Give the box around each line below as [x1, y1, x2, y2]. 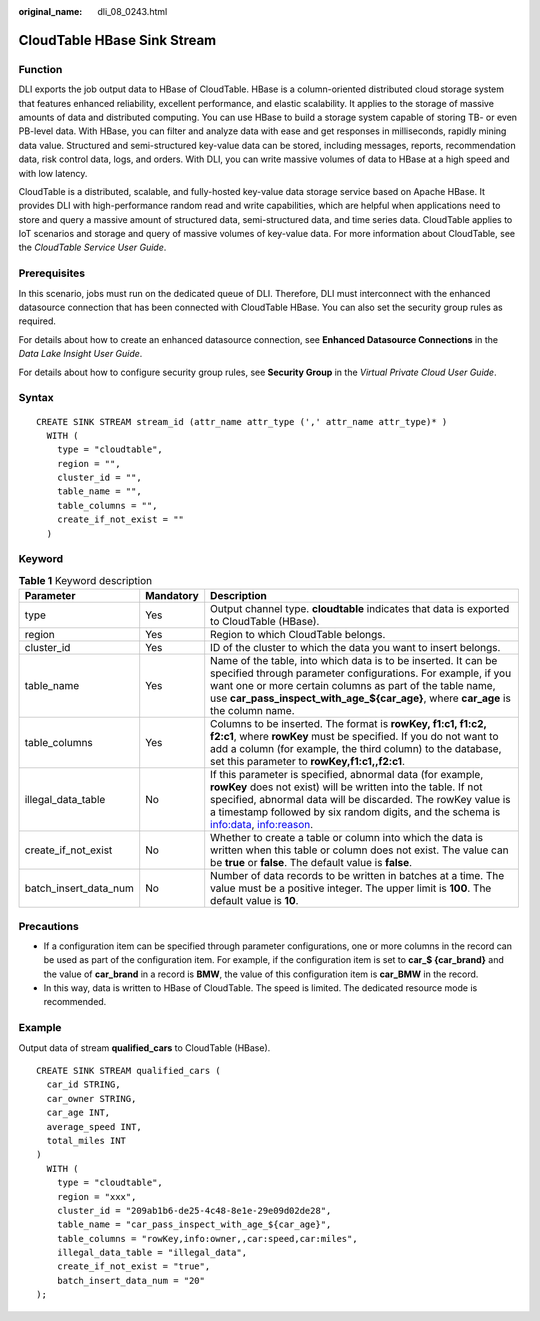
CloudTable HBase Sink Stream [18, 31, 217, 49]
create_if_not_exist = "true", [56, 1261, 211, 1272]
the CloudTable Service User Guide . [18, 241, 167, 254]
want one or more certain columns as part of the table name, [210, 679, 496, 693]
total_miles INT [46, 1135, 127, 1146]
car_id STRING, [46, 1079, 121, 1090]
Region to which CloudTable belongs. [210, 628, 386, 642]
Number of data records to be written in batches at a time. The [210, 869, 505, 883]
